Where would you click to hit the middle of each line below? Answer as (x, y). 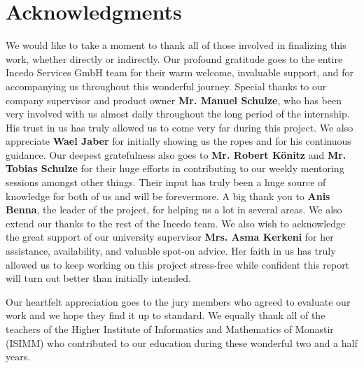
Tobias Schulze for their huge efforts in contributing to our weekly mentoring (175, 168)
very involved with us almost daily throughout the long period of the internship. (178, 114)
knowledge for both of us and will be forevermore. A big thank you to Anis (168, 196)
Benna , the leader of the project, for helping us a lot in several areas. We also (174, 210)
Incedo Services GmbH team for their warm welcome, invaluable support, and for (180, 72)
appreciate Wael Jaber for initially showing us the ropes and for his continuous (178, 141)
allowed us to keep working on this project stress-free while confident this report (178, 264)
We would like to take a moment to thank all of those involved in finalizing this (176, 45)
